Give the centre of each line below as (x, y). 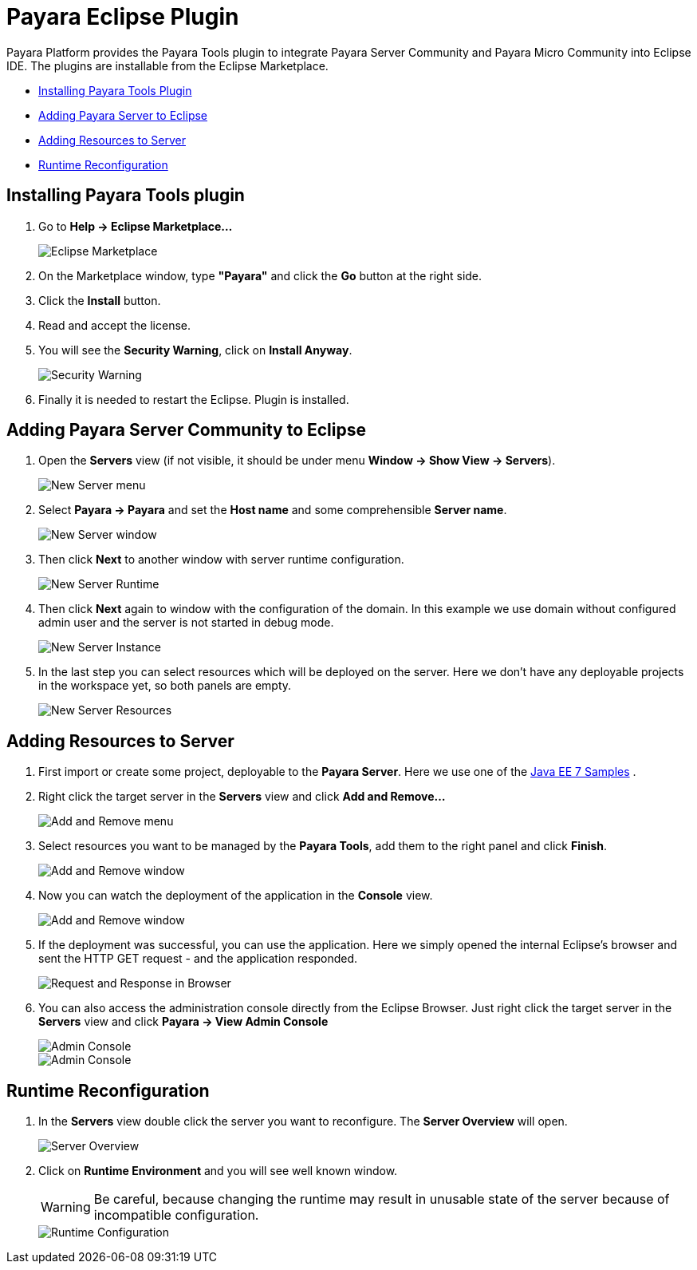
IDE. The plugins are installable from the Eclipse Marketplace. (167, 65)
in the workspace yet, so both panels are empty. (165, 686)
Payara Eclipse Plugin (123, 17)
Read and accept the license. (114, 325)
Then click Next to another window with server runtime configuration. (221, 560)
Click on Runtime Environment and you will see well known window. (218, 1171)
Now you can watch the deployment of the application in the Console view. (236, 896)
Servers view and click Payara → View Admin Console (183, 1022)
